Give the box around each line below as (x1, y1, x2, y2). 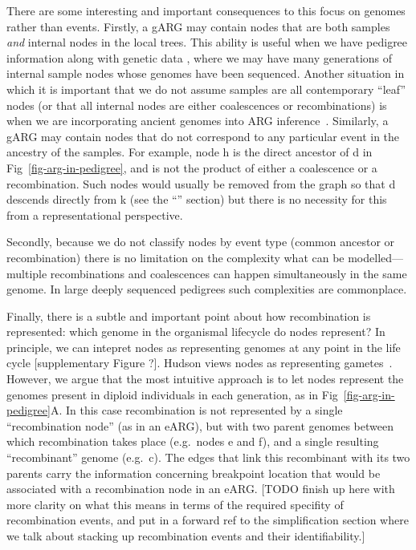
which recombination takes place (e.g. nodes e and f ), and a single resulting (6, 433, 379, 450)
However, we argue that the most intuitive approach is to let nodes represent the (6, 370, 404, 387)
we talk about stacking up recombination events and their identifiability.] (6, 528, 365, 544)
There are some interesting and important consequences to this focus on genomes (6, 2, 406, 18)
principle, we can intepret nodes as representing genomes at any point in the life (6, 338, 401, 355)
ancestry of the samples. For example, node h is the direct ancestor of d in (6, 144, 373, 160)
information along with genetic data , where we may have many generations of (6, 49, 393, 66)
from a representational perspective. (6, 206, 183, 223)
